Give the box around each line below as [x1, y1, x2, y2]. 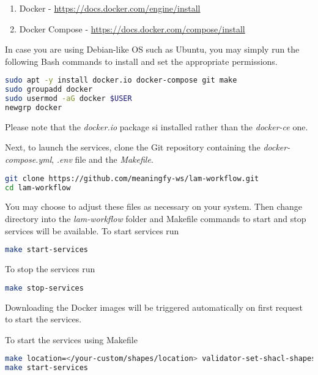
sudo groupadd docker [5, 85, 93, 94]
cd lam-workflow [5, 183, 71, 192]
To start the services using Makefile [5, 333, 138, 346]
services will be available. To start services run [5, 224, 179, 237]
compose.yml [5, 153, 52, 166]
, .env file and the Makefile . [51, 153, 153, 166]
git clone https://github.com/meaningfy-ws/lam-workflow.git [5, 174, 259, 183]
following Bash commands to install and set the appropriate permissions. [5, 54, 278, 67]
